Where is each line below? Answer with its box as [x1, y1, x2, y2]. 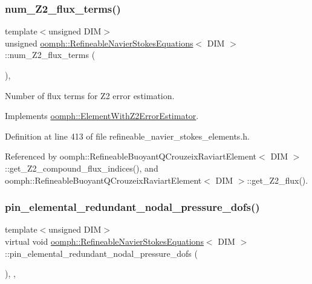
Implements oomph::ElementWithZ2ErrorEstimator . [5, 109, 199, 122]
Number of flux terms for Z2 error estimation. [5, 89, 175, 102]
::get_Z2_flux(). [247, 173, 308, 186]
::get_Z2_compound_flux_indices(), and [5, 161, 158, 174]
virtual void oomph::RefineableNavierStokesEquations [5, 234, 204, 247]
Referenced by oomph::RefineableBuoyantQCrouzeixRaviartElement [5, 150, 257, 163]
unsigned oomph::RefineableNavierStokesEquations [5, 36, 193, 49]
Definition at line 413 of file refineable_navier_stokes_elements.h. [5, 129, 250, 142]
